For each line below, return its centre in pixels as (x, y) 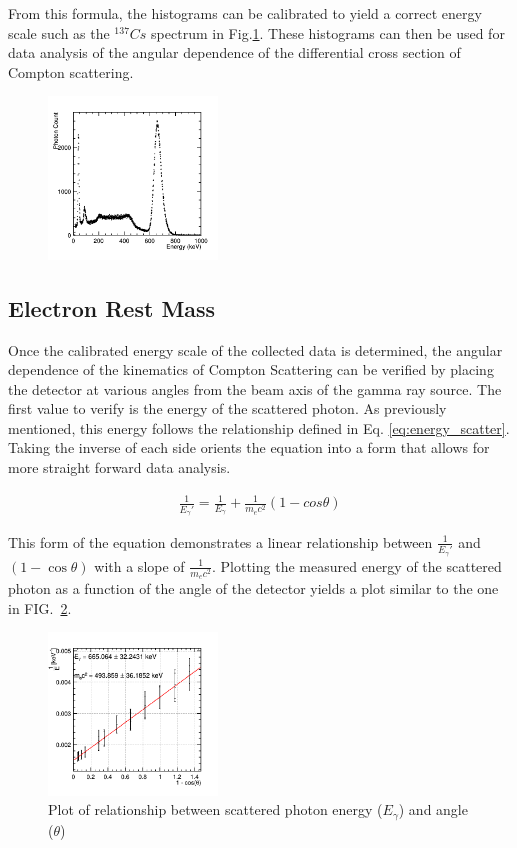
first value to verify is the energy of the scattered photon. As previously (227, 408)
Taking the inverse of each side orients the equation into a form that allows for (249, 447)
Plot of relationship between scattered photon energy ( (215, 809)
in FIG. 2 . (40, 607)
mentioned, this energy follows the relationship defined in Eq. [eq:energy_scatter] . (259, 427)
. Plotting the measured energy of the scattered (357, 565)
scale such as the (59, 32)
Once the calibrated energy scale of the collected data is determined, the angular (255, 349)
